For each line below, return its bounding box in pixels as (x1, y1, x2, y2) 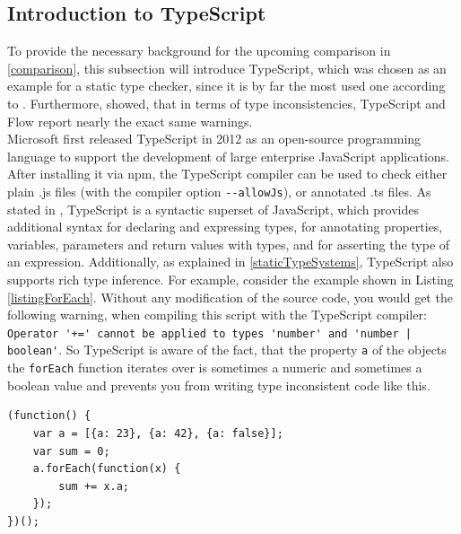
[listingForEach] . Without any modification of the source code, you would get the (7, 287, 453, 306)
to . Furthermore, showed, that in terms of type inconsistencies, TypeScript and (7, 93, 446, 112)
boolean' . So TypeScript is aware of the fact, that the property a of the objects (7, 340, 447, 359)
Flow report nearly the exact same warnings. (7, 111, 253, 130)
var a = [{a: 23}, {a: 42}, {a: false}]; (32, 426, 283, 440)
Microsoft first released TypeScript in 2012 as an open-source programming (7, 129, 422, 148)
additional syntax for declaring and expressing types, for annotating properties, (7, 217, 443, 236)
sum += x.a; (58, 479, 130, 493)
